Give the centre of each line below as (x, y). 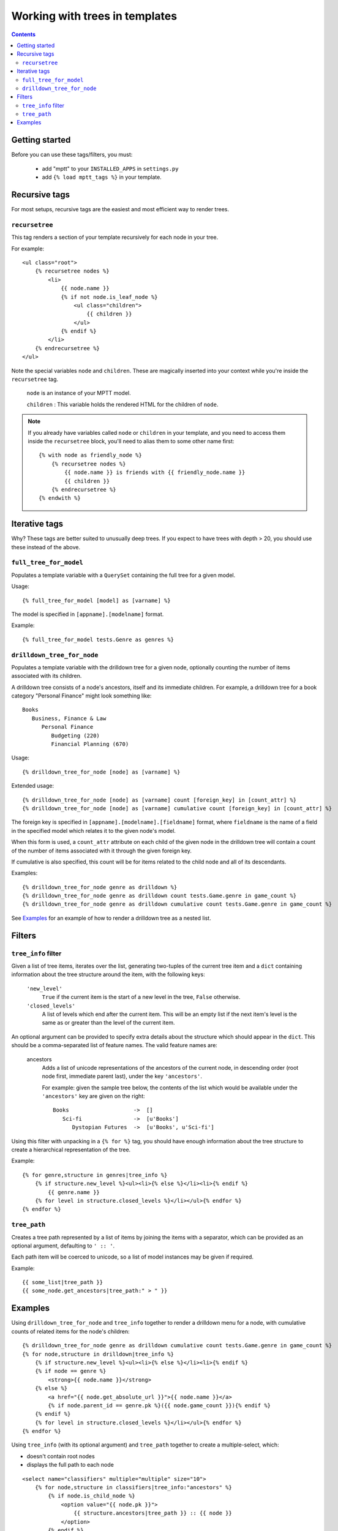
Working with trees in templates (94, 16)
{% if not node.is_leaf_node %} (110, 297)
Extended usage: (33, 786)
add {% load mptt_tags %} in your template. (102, 177)
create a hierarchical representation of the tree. (71, 1150)
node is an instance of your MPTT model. (79, 393)
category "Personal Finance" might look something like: (81, 696)
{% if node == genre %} (70, 1371)
